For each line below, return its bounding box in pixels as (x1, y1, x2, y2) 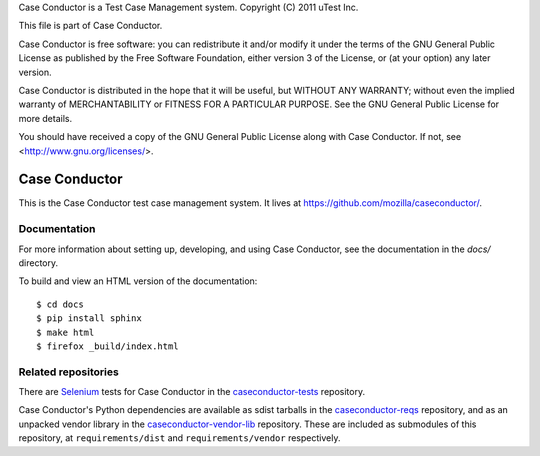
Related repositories (18, 365, 119, 379)
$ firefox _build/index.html (36, 340, 179, 352)
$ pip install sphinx (36, 313, 142, 324)
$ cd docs (36, 298, 84, 310)
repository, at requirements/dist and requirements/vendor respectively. (18, 432, 341, 444)
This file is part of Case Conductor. (18, 20, 163, 32)
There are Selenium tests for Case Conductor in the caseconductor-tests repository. (18, 386, 365, 398)
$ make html (36, 326, 95, 338)
